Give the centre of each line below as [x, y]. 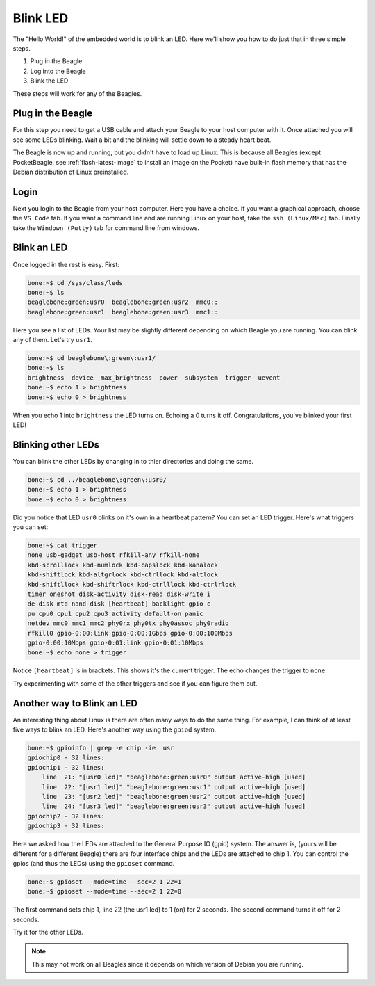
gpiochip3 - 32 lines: [66, 826]
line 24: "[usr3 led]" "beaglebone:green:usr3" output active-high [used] [174, 806]
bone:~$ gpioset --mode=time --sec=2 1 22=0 [105, 891]
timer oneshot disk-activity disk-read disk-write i [119, 594]
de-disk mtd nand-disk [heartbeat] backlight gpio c [119, 604]
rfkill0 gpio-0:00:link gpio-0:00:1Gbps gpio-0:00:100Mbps [130, 633]
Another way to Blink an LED [75, 703]
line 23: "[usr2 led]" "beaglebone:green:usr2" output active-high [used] [174, 797]
